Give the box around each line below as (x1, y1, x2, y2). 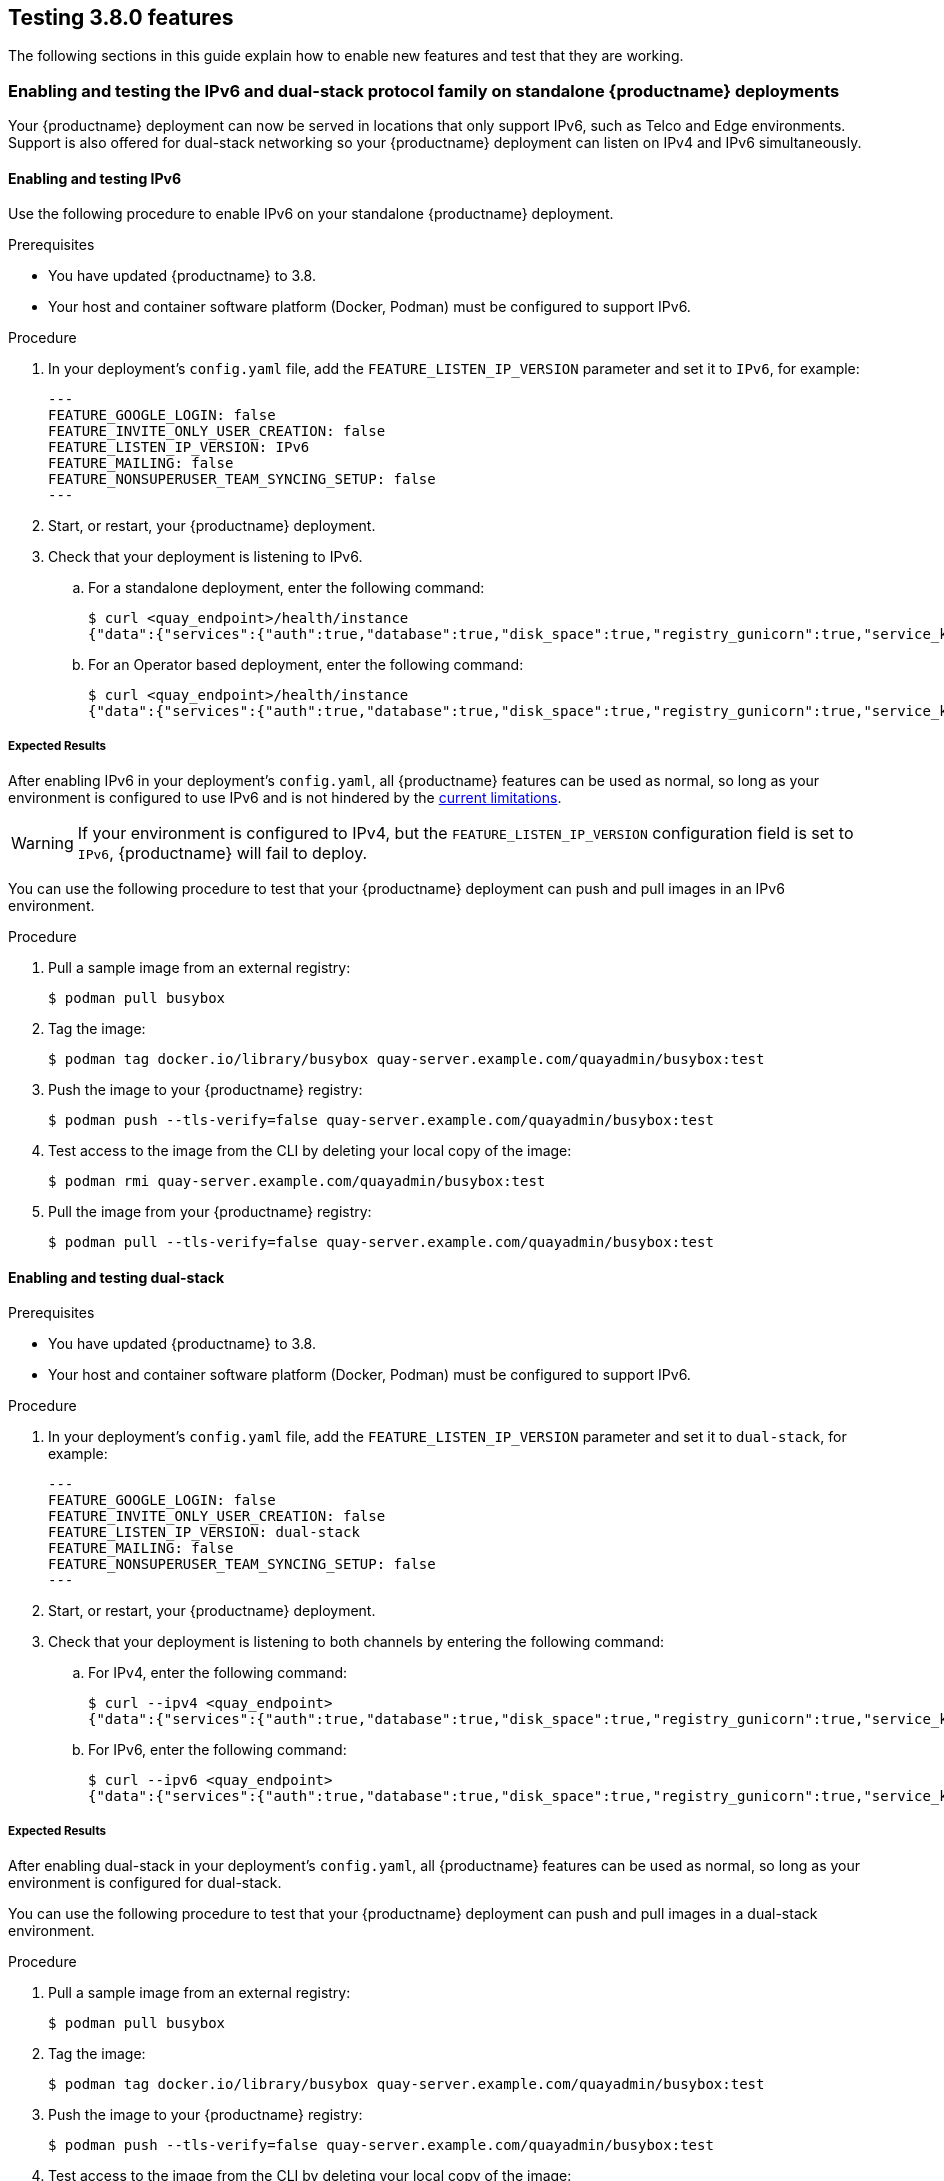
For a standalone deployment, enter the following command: (88, 579, 485, 597)
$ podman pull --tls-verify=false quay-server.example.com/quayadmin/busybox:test (48, 1234, 714, 1251)
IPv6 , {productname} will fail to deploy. (77, 843, 368, 864)
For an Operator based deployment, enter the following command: (88, 656, 524, 674)
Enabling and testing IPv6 (8, 169, 182, 187)
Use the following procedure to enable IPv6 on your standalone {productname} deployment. (8, 205, 614, 223)
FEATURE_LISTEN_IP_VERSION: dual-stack (48, 1524, 360, 1541)
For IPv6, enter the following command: (88, 1741, 347, 1759)
